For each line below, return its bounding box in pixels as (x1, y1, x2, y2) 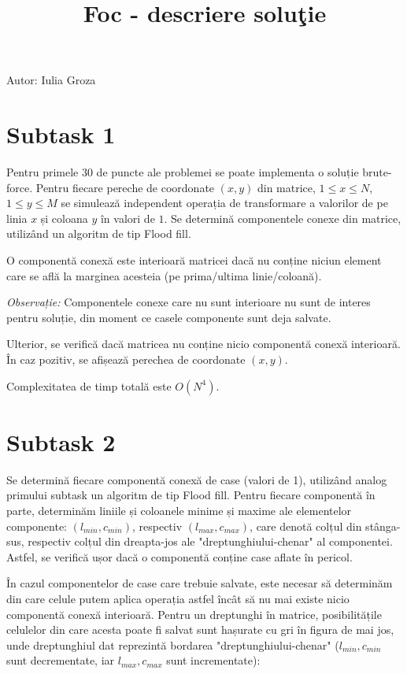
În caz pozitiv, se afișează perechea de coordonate (6, 351, 246, 368)
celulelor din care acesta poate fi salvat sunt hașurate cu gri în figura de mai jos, (6, 621, 394, 638)
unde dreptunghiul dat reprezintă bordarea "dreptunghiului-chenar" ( (6, 636, 339, 653)
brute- (362, 164, 392, 180)
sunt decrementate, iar (6, 652, 115, 668)
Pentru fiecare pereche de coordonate (35, 179, 215, 195)
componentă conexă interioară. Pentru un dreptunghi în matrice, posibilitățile (6, 605, 382, 622)
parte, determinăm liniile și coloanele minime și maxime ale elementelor (6, 502, 352, 518)
